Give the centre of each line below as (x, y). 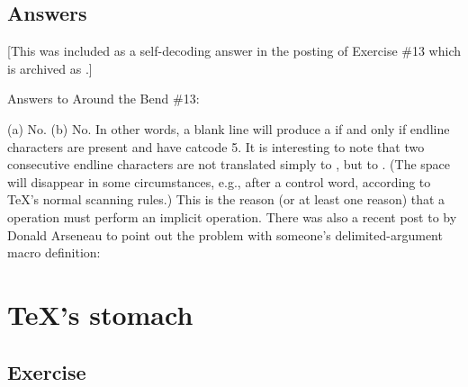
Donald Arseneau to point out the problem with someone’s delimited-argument (225, 234)
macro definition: (54, 252)
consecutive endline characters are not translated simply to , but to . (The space (229, 164)
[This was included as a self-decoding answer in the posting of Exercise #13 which (234, 51)
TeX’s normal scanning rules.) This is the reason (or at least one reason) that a (226, 199)
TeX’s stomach (100, 314)
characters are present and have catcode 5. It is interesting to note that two (216, 146)
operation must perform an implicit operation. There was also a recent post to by (232, 216)
